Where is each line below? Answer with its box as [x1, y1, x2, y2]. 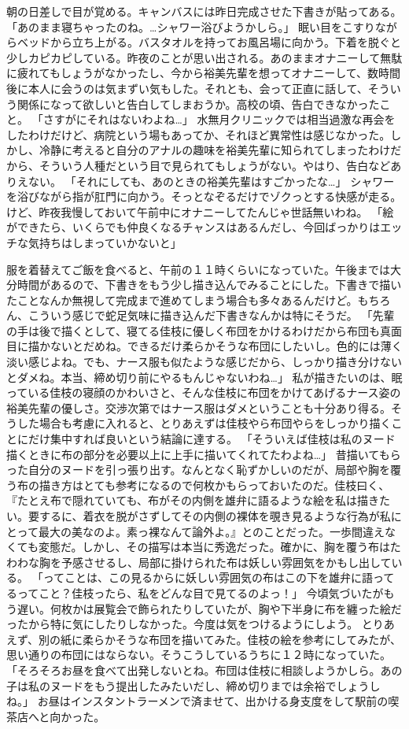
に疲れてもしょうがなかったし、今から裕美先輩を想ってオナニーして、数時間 [6, 65, 401, 81]
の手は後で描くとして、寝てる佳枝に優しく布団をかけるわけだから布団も [6, 322, 380, 339]
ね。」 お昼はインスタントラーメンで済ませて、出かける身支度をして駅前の [6, 693, 389, 709]
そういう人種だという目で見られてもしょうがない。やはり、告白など [39, 157, 391, 173]
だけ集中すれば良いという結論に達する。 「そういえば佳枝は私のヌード [28, 431, 396, 447]
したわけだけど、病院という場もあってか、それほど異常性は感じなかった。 [6, 126, 391, 142]
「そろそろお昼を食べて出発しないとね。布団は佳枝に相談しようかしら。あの [6, 661, 403, 678]
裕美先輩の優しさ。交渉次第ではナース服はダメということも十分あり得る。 [6, 399, 391, 416]
